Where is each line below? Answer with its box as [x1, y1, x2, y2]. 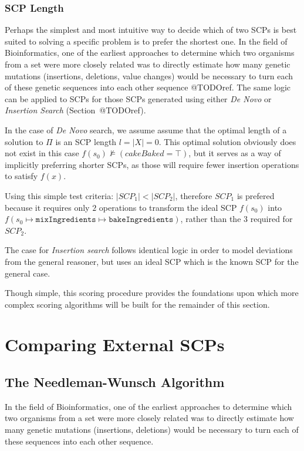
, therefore [175, 189, 212, 201]
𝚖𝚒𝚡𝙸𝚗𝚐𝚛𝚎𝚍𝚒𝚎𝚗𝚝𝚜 [35, 216, 96, 224]
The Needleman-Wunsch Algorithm [5, 373, 225, 391]
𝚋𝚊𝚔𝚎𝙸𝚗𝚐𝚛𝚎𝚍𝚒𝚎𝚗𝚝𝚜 [109, 216, 174, 224]
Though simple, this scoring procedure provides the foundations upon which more [5, 287, 299, 299]
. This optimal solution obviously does [158, 135, 296, 147]
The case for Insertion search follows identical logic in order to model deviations [5, 244, 293, 256]
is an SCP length [55, 135, 117, 147]
